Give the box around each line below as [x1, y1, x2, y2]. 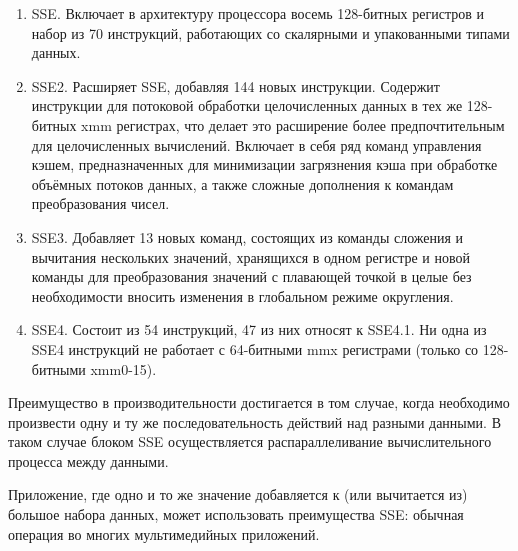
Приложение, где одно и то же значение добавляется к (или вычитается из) [8, 484, 468, 505]
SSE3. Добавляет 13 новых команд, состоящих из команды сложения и [31, 226, 464, 247]
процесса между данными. [8, 450, 169, 471]
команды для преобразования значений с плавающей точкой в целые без [31, 266, 472, 287]
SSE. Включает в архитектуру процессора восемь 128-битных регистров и [31, 3, 484, 23]
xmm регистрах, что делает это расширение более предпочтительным [81, 114, 505, 135]
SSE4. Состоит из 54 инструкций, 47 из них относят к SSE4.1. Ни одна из [31, 319, 487, 340]
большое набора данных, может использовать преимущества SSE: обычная [8, 504, 464, 525]
